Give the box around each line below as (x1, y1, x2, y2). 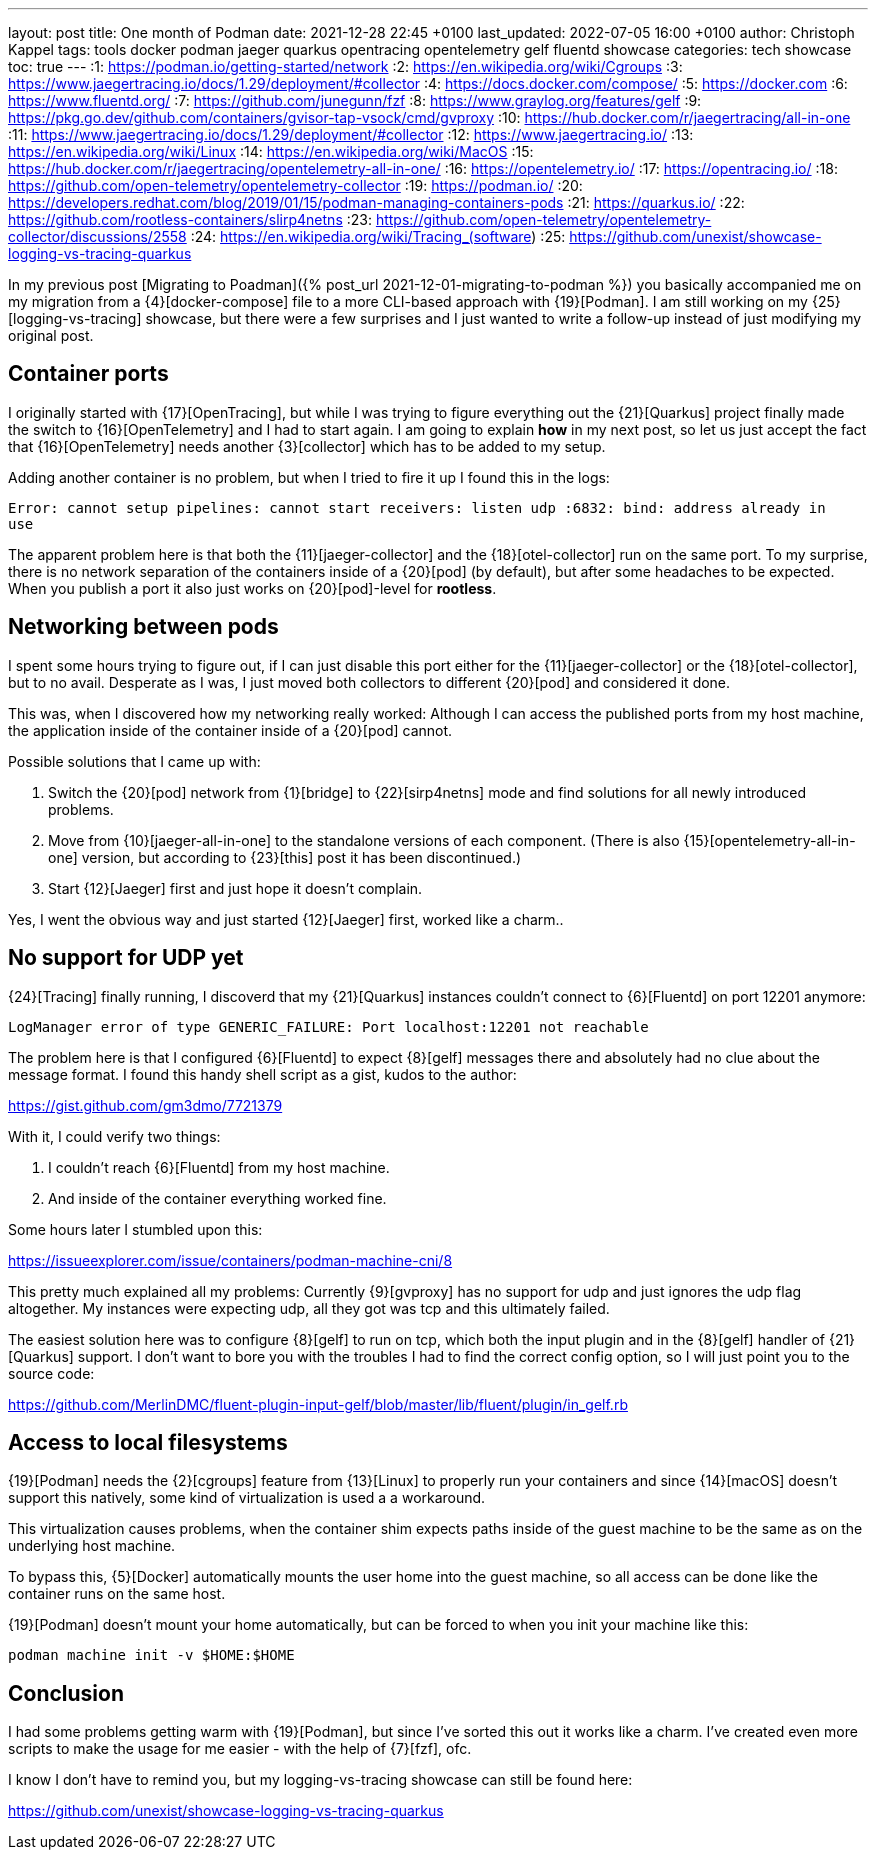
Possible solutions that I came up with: (8, 752, 261, 770)
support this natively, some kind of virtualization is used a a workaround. (8, 1489, 486, 1507)
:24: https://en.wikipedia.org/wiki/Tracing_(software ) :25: (190, 228, 566, 245)
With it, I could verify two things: (8, 1127, 221, 1145)
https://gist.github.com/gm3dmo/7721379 (8, 1096, 283, 1114)
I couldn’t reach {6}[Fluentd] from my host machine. (48, 1158, 390, 1176)
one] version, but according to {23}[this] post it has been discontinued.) (48, 848, 522, 866)
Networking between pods (8, 614, 279, 640)
